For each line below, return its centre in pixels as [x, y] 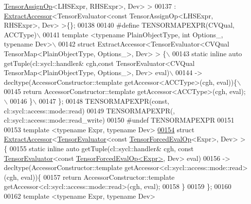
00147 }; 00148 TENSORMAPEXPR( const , [104, 101]
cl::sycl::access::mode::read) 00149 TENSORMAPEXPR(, [90, 110]
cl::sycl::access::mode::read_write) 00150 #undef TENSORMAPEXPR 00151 [119, 120]
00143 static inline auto [207, 53]
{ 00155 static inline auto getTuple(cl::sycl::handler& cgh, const [99, 148]
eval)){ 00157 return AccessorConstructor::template [98, 177]
